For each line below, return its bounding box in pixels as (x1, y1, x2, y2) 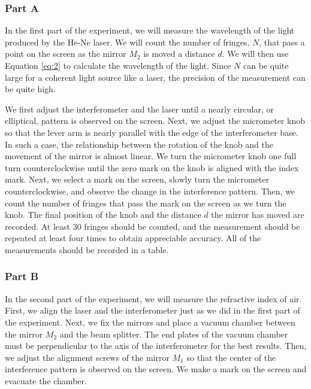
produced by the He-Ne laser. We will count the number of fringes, (5, 35, 250, 48)
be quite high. (5, 83, 56, 95)
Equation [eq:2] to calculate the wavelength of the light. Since (5, 59, 231, 71)
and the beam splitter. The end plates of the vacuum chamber (59, 327, 288, 340)
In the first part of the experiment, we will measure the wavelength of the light (5, 24, 295, 37)
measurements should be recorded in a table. (5, 243, 169, 256)
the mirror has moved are (211, 208, 304, 221)
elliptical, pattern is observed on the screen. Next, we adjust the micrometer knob (5, 114, 305, 127)
